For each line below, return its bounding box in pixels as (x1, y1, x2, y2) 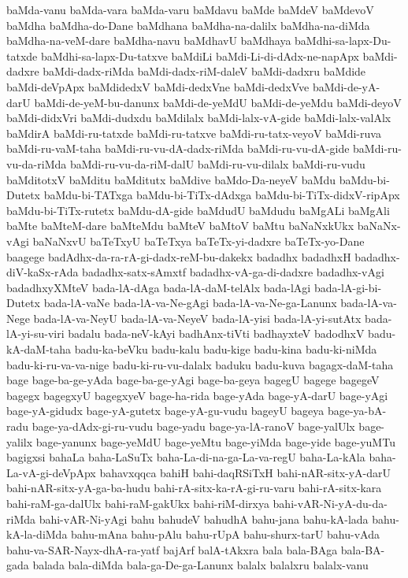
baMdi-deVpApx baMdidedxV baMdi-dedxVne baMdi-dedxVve (6, 78, 310, 94)
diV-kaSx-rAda (6, 264, 79, 280)
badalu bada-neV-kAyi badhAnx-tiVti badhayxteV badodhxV (68, 325, 365, 342)
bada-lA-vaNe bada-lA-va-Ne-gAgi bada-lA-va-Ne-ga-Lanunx (43, 295, 337, 311)
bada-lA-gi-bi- (313, 279, 382, 295)
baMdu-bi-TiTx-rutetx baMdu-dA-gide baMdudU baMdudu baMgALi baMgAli (6, 202, 390, 218)
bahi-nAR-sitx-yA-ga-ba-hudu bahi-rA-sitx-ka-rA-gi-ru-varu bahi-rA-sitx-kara (6, 480, 382, 496)
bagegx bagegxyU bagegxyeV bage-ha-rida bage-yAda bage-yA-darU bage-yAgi (6, 387, 388, 403)
